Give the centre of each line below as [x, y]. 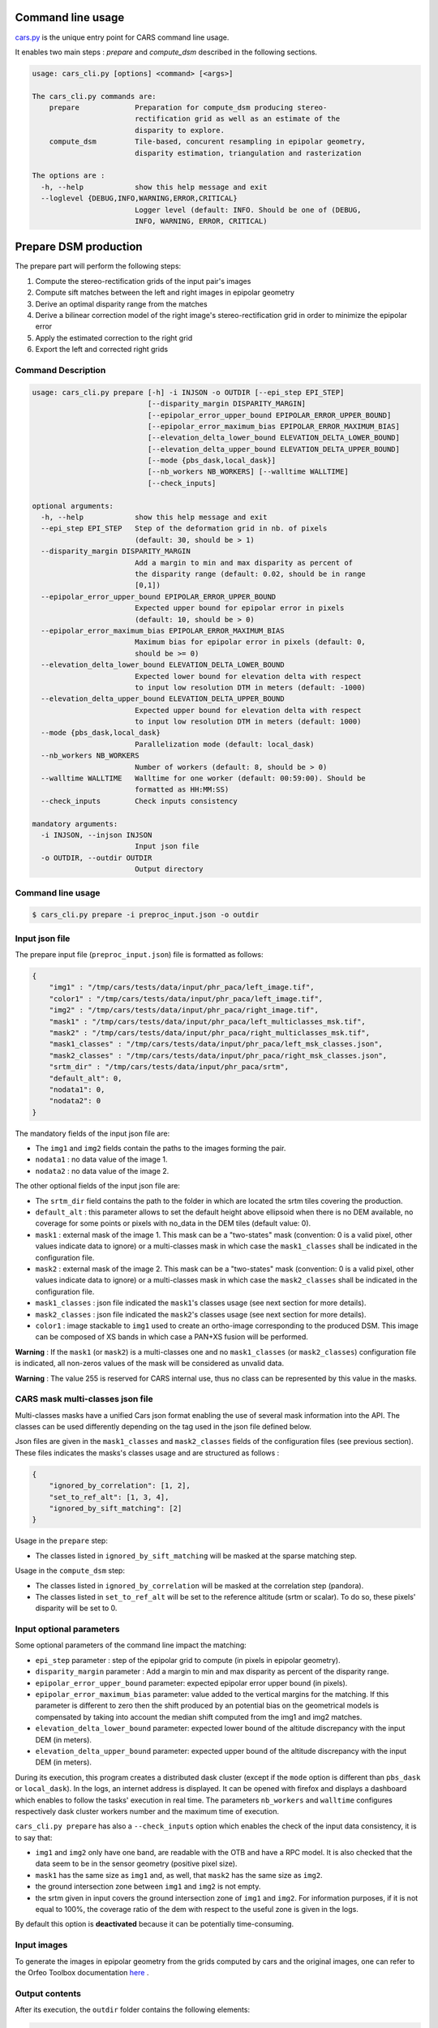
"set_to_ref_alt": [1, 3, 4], [109, 1497]
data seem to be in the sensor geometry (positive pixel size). [136, 1864]
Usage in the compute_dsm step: [70, 1570]
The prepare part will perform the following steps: [98, 266]
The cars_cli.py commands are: [94, 96]
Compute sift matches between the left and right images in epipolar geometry [165, 293]
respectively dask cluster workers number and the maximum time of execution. [147, 1811]
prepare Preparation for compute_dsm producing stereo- [188, 108]
